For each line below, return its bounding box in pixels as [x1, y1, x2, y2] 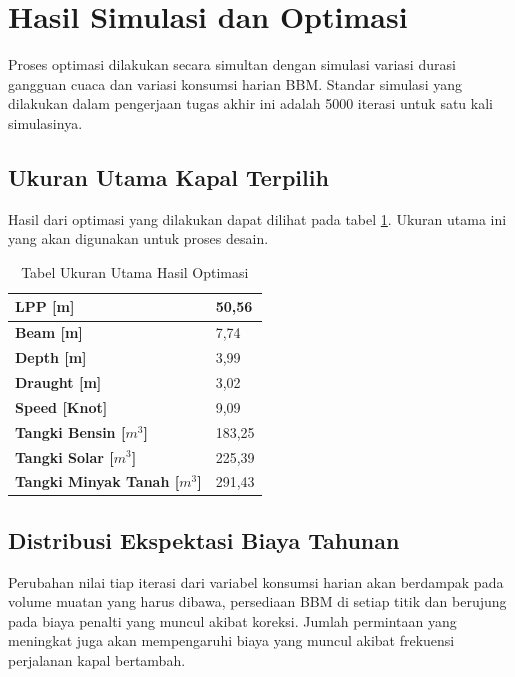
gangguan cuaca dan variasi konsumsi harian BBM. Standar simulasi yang [8, 73, 462, 94]
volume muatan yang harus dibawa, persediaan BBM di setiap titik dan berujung [8, 591, 507, 612]
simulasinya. [8, 112, 83, 133]
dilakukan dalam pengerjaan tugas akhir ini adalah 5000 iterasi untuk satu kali [8, 93, 493, 114]
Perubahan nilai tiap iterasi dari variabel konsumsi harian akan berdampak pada [8, 571, 504, 592]
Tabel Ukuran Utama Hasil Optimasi [21, 261, 249, 282]
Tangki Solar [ [15, 446, 114, 467]
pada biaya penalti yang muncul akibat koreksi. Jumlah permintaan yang [8, 610, 457, 631]
